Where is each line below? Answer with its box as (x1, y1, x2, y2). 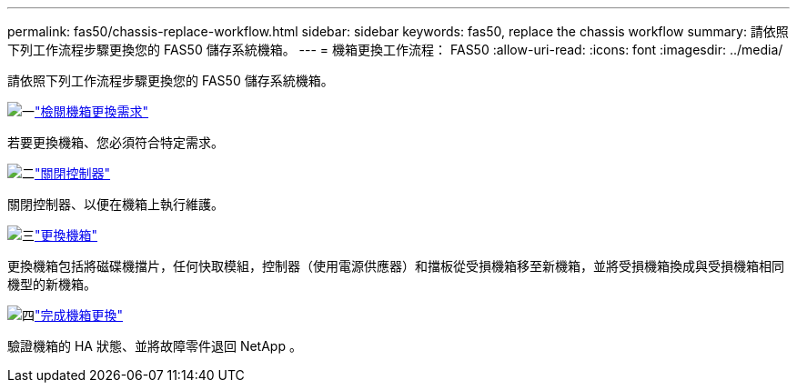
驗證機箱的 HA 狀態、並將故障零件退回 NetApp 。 (7, 338, 302, 354)
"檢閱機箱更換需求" (35, 104, 149, 119)
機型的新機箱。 (7, 276, 96, 292)
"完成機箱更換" (35, 307, 124, 323)
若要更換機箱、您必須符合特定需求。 (7, 135, 224, 150)
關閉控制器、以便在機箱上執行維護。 (7, 196, 224, 212)
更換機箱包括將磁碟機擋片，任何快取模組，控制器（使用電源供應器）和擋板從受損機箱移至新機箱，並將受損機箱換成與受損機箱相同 (7, 258, 784, 274)
